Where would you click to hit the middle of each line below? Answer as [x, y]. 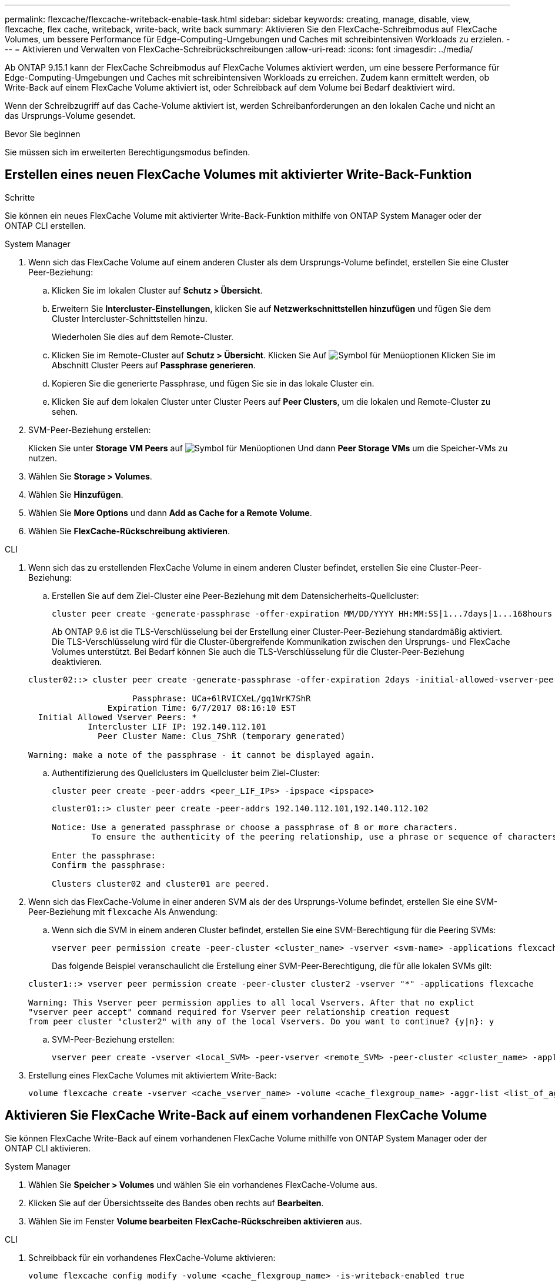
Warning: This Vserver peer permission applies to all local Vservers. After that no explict [251, 1002]
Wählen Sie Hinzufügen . [76, 494]
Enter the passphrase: [104, 855]
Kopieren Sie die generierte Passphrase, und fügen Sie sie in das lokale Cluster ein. [213, 383]
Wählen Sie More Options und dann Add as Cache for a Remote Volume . [170, 512]
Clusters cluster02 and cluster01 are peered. [161, 883]
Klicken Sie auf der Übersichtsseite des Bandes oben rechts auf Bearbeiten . [176, 1203]
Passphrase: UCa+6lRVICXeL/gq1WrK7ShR [222, 698]
